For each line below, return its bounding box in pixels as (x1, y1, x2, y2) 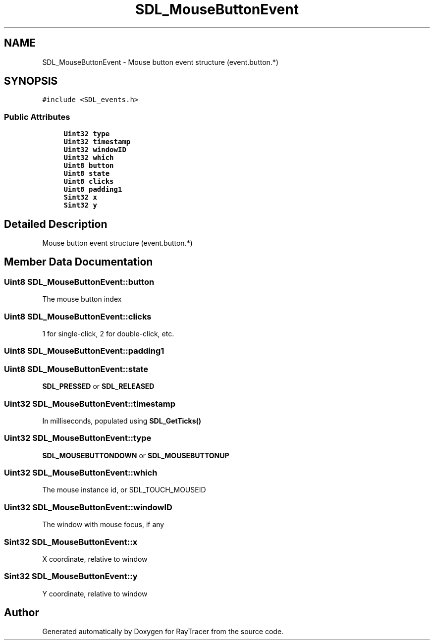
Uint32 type (63, 130, 110, 138)
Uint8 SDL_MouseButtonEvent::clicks (4, 311, 152, 322)
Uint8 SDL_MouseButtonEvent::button (4, 276, 155, 287)
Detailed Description (4, 217, 108, 230)
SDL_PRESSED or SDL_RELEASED (42, 382, 155, 391)
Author (4, 606, 39, 619)
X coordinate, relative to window (42, 554, 148, 563)
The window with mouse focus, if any (42, 520, 164, 529)
